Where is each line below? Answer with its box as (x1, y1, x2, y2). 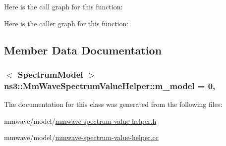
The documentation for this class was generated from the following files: (4, 99, 223, 109)
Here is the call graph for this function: (4, 1, 123, 11)
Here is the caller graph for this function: (4, 18, 129, 28)
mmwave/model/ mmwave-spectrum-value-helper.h (4, 115, 157, 126)
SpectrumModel (17, 68, 83, 80)
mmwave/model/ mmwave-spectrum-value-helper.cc (4, 132, 159, 143)
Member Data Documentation (4, 42, 162, 57)
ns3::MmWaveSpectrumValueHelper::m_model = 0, (4, 79, 216, 92)
